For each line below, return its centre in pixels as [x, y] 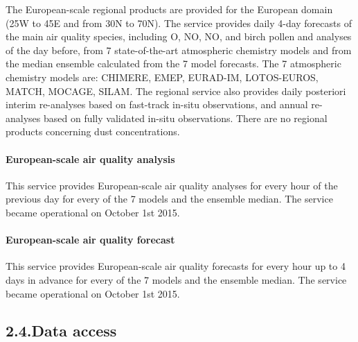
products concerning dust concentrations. [93, 131]
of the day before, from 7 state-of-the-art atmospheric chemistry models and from [179, 50]
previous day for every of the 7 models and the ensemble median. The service [169, 199]
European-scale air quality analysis [90, 159]
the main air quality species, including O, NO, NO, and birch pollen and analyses [179, 36]
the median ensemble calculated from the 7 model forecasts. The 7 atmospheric [173, 63]
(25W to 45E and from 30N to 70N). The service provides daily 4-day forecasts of [179, 23]
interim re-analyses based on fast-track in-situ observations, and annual [157, 104]
